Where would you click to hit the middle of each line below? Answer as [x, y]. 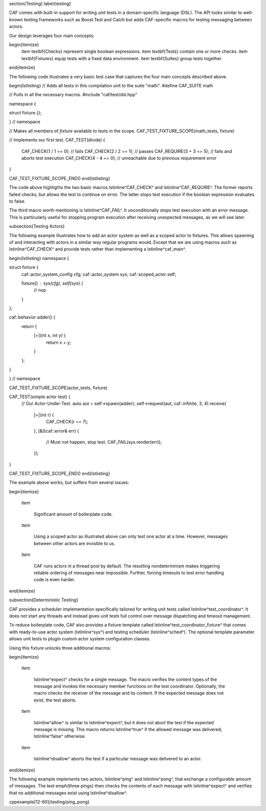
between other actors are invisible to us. [75, 543]
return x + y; [59, 342]
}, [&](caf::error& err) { [56, 431]
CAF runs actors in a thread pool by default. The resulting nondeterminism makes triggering [127, 566]
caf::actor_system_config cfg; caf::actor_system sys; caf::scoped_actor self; [99, 274]
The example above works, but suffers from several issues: [69, 482]
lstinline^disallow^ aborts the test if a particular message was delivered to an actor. [118, 759]
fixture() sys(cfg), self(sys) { [52, 283]
